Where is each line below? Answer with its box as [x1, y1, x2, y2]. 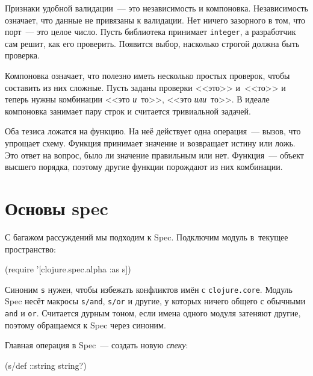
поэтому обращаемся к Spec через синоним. [5, 318, 166, 331]
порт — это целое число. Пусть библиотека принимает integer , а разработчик [5, 25, 296, 38]
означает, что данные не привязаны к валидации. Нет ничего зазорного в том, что [5, 13, 306, 26]
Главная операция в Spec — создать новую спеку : [5, 339, 188, 351]
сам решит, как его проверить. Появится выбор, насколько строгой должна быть [5, 37, 300, 49]
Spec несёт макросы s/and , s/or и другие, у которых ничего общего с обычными [5, 295, 306, 307]
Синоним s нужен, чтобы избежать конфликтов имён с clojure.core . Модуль [5, 283, 293, 295]
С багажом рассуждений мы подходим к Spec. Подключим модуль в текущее [5, 230, 288, 243]
